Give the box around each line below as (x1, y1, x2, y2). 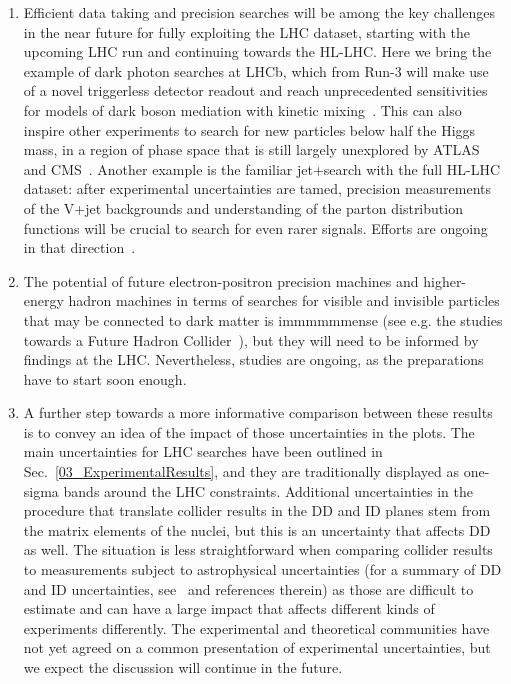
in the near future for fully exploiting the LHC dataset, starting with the (23, 21, 471, 42)
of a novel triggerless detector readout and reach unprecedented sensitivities (23, 80, 488, 101)
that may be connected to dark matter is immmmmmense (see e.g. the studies (23, 309, 503, 330)
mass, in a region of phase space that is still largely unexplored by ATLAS (23, 139, 480, 160)
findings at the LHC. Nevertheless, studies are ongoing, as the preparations (23, 349, 484, 370)
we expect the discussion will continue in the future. (23, 657, 343, 677)
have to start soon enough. (23, 368, 187, 389)
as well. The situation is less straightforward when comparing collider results (23, 539, 493, 560)
